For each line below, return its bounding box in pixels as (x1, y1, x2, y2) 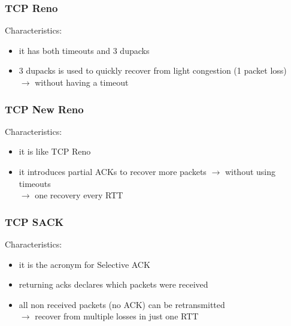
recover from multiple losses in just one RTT (35, 310, 199, 322)
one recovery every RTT (35, 189, 123, 201)
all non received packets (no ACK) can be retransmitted (19, 298, 225, 310)
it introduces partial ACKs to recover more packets (19, 165, 207, 177)
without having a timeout (35, 76, 129, 88)
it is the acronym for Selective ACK (19, 258, 150, 270)
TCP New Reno (5, 101, 84, 116)
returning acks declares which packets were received (19, 278, 208, 291)
